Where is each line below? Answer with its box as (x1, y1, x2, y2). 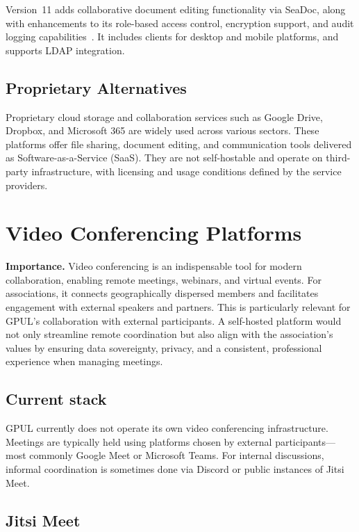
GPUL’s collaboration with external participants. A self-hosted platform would (6, 313, 342, 328)
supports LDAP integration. (6, 42, 125, 57)
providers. (6, 177, 48, 192)
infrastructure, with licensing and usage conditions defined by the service (31, 163, 342, 178)
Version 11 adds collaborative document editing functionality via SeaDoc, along (6, 2, 346, 16)
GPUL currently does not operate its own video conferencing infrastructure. (6, 421, 328, 435)
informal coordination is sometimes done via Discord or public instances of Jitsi (6, 462, 344, 476)
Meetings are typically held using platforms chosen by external (6, 434, 272, 449)
